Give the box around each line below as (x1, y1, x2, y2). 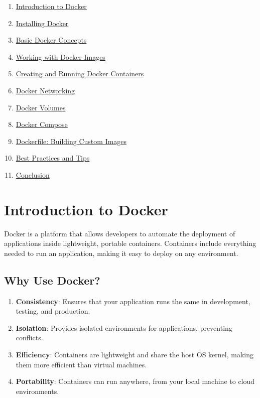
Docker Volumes (16, 102, 66, 112)
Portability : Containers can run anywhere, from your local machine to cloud (16, 376, 255, 386)
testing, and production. (16, 306, 90, 316)
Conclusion (16, 169, 50, 180)
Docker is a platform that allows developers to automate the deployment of (4, 228, 235, 238)
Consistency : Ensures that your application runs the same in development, (16, 296, 250, 306)
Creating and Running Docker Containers (16, 68, 144, 79)
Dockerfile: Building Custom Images (16, 136, 127, 146)
